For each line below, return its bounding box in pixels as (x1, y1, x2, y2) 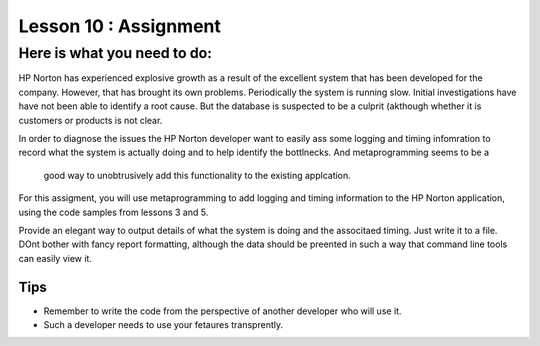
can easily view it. (18, 252, 92, 264)
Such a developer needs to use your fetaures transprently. (43, 318, 284, 330)
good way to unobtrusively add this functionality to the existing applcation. (43, 169, 352, 181)
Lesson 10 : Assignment (18, 15, 222, 37)
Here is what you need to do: (18, 44, 213, 62)
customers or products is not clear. (18, 114, 163, 126)
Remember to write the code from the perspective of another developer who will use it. (43, 305, 402, 317)
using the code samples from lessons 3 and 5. (18, 206, 209, 218)
